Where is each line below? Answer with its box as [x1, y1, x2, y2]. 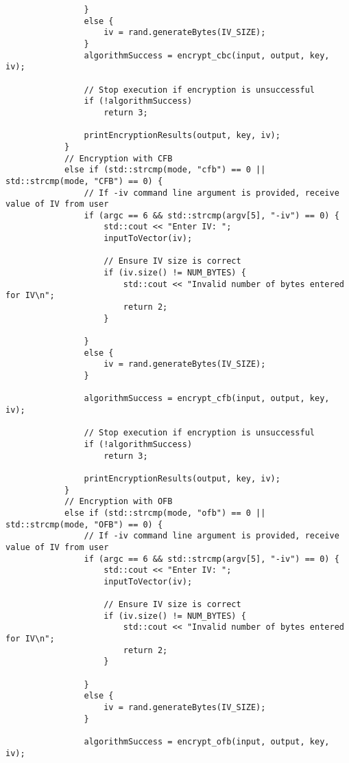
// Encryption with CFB [64, 153, 173, 163]
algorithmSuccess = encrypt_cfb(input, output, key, [84, 394, 330, 404]
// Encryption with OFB [64, 497, 173, 507]
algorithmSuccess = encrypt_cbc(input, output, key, [84, 50, 330, 60]
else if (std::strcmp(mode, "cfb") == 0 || [64, 165, 266, 175]
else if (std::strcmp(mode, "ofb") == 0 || [64, 508, 266, 518]
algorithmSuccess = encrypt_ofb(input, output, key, [84, 737, 330, 747]
